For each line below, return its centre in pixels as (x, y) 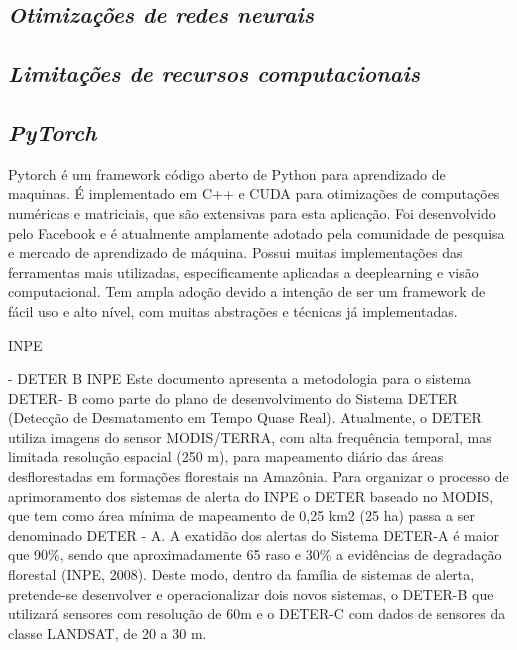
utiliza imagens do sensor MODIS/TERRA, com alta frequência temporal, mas (250, 436)
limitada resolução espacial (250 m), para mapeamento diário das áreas (226, 456)
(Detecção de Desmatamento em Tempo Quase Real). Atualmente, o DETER (245, 417)
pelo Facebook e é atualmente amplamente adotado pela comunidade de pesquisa (256, 232)
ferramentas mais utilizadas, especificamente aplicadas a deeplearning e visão (243, 271)
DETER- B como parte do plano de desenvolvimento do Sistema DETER (233, 397)
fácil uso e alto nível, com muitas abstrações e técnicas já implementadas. (233, 310)
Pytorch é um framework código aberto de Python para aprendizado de (227, 173)
